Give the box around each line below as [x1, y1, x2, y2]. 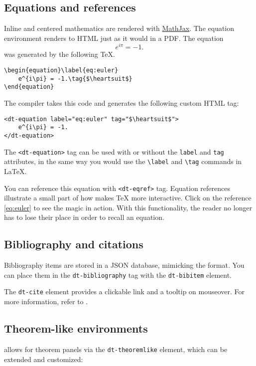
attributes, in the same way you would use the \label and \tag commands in [4, 156, 242, 167]
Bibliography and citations [4, 236, 143, 252]
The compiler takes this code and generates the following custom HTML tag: [4, 98, 239, 108]
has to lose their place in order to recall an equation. [4, 212, 164, 222]
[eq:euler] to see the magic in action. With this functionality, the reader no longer [4, 202, 253, 212]
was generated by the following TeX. [4, 49, 115, 59]
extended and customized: [4, 354, 83, 364]
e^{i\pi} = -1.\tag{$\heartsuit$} [18, 75, 132, 82]
